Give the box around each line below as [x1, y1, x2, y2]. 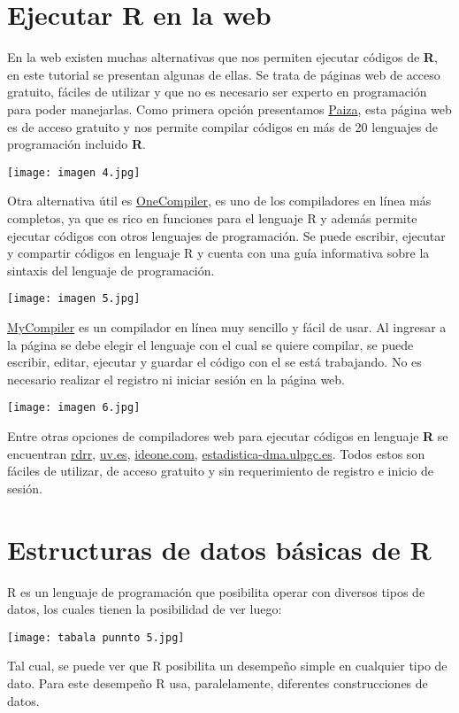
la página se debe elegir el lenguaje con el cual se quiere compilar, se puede [7, 335, 414, 353]
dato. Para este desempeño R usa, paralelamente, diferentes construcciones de [7, 673, 428, 692]
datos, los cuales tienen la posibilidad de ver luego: [7, 600, 282, 618]
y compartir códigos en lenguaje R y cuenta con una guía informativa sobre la [7, 244, 430, 262]
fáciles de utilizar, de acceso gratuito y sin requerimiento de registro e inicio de [7, 461, 433, 480]
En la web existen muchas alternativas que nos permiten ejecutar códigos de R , [7, 48, 438, 66]
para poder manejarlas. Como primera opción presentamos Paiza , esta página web [7, 99, 452, 118]
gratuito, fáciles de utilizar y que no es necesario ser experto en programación [7, 82, 427, 101]
